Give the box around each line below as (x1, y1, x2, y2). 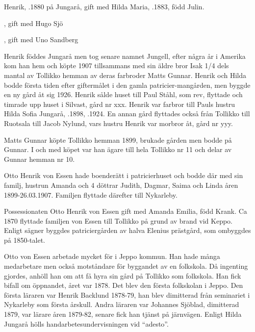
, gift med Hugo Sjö (4, 18, 63, 28)
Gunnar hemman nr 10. (4, 153, 75, 164)
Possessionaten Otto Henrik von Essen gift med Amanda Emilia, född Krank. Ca (4, 206, 247, 216)
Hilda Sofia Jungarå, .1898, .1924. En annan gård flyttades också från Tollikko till (4, 108, 250, 119)
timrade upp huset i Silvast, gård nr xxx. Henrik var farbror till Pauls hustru (4, 99, 235, 109)
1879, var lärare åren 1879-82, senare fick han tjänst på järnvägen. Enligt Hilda (4, 309, 242, 319)
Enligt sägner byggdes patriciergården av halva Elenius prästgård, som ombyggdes (4, 225, 251, 235)
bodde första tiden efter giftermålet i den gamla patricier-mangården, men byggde (4, 79, 251, 90)
